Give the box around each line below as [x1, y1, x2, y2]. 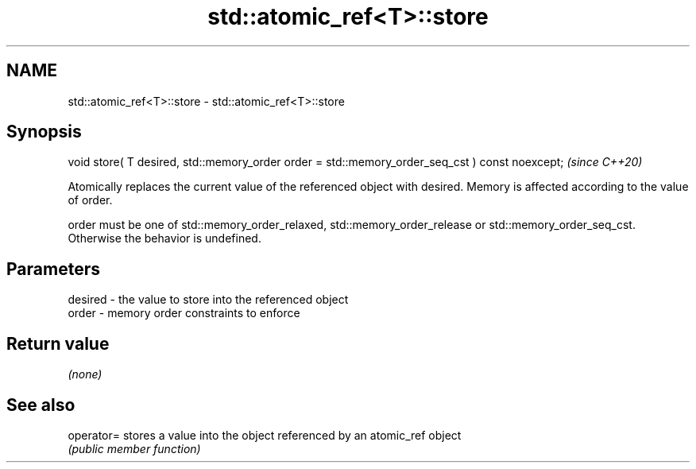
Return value [6, 333, 110, 354]
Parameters [6, 258, 100, 279]
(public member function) [68, 441, 201, 455]
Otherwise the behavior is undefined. [68, 231, 261, 246]
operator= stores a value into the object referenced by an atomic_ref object [68, 428, 462, 442]
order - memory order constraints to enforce [68, 306, 300, 320]
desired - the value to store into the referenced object [68, 293, 349, 307]
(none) [68, 367, 102, 382]
